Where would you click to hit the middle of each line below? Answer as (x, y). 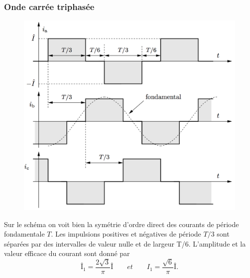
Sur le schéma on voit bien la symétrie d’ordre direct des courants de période (122, 224)
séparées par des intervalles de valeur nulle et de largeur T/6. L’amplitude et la (125, 243)
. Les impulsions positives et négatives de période (126, 234)
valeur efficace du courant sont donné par (67, 253)
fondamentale (24, 234)
